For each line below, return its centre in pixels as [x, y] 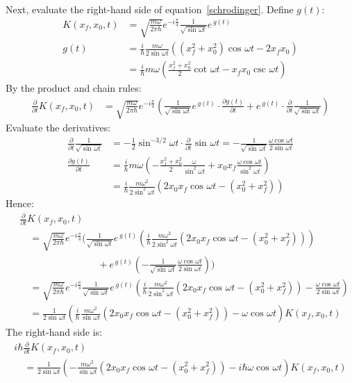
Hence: [20, 203]
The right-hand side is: [54, 332]
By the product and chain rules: [74, 88]
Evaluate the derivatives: [58, 128]
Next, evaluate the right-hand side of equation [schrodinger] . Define [150, 9]
